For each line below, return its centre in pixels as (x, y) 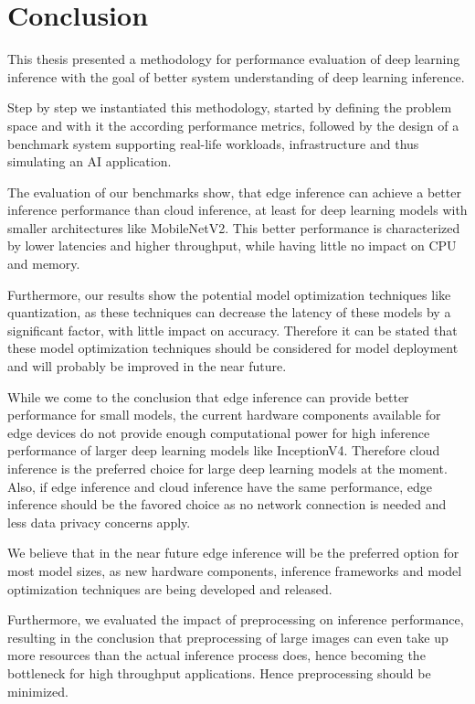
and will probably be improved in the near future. (147, 366)
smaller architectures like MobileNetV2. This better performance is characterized (234, 227)
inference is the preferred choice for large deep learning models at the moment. (227, 468)
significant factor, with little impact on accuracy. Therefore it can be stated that (232, 330)
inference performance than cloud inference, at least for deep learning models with (237, 210)
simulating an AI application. (90, 161)
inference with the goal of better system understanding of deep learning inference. (236, 76)
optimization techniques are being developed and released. (170, 588)
